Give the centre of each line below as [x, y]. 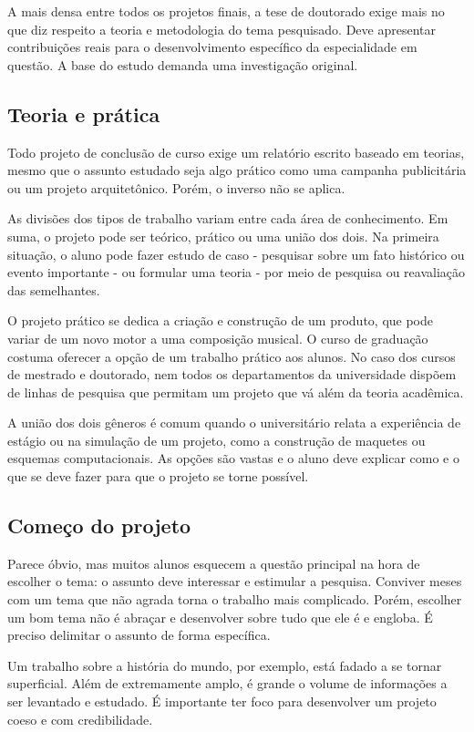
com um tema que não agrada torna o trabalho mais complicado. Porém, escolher [235, 599]
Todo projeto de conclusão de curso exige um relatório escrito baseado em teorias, [236, 152]
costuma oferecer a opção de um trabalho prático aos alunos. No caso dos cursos [232, 356]
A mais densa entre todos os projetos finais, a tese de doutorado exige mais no [226, 11]
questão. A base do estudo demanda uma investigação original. [183, 64]
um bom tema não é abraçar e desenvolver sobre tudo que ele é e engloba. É [220, 617]
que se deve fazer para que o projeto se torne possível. [158, 476]
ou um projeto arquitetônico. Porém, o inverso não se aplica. [176, 187]
